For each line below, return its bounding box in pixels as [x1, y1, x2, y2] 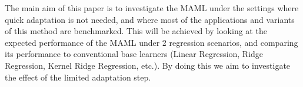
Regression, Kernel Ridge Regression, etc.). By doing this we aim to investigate [5, 59, 291, 71]
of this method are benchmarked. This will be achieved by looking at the [5, 25, 267, 37]
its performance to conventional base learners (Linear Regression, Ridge [5, 48, 264, 60]
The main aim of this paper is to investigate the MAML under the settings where [5, 2, 299, 14]
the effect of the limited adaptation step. [5, 71, 151, 83]
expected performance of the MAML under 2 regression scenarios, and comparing [5, 36, 298, 48]
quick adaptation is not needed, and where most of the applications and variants [5, 13, 295, 25]
